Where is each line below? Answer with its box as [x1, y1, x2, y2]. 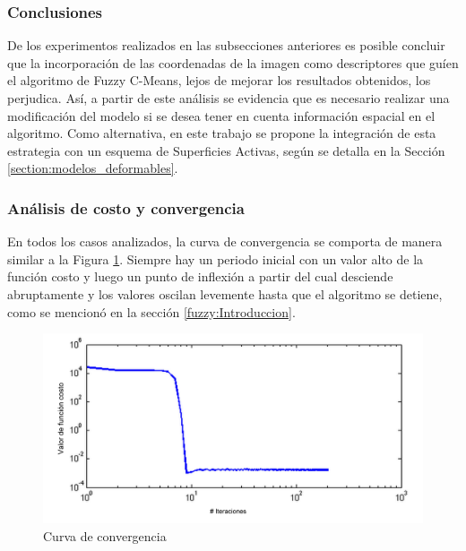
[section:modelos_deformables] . [7, 159, 178, 177]
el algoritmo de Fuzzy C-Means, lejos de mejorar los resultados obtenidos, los [7, 71, 431, 90]
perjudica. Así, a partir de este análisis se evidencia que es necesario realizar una [7, 89, 450, 107]
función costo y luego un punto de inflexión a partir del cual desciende [7, 267, 393, 286]
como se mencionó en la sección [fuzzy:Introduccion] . [7, 302, 296, 321]
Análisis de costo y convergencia [7, 196, 245, 219]
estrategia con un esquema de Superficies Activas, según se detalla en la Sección [7, 141, 445, 159]
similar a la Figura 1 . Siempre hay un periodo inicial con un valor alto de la [7, 249, 424, 268]
